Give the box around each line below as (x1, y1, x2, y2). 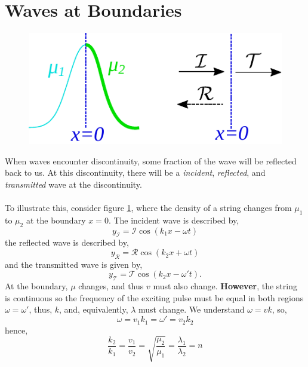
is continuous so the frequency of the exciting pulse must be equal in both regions (5, 291, 304, 304)
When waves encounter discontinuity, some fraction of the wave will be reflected (5, 154, 297, 167)
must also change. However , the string (153, 280, 297, 292)
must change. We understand (138, 303, 245, 316)
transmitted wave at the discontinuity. (5, 178, 142, 190)
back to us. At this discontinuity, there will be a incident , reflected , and (5, 166, 266, 179)
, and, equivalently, (59, 303, 128, 316)
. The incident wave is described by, (108, 213, 239, 226)
